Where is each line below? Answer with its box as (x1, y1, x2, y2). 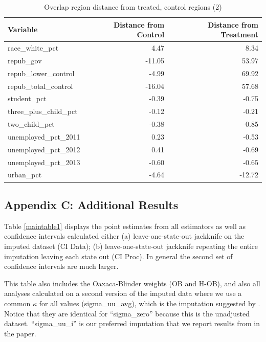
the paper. (4, 328, 36, 338)
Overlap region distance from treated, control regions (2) (44, 2, 222, 12)
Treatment (220, 29, 258, 40)
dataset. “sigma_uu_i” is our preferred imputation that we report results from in (4, 318, 260, 329)
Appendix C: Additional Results (4, 196, 179, 212)
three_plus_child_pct (8, 106, 78, 117)
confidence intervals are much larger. (4, 261, 119, 271)
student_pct (8, 93, 47, 104)
